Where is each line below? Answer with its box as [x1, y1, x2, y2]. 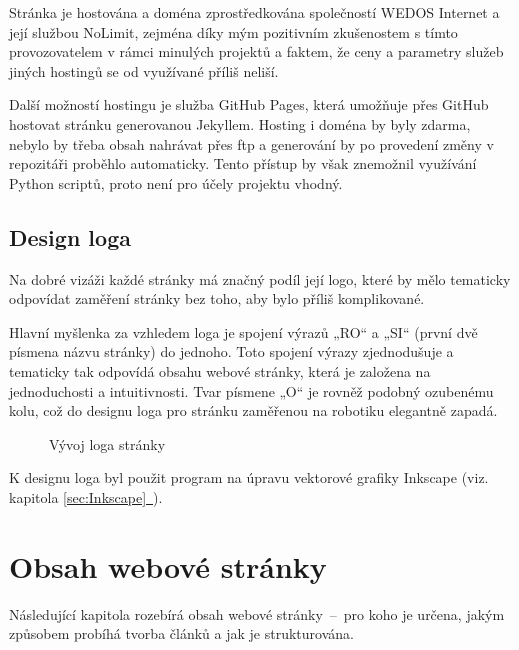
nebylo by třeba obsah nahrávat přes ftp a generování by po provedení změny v [9, 133, 494, 154]
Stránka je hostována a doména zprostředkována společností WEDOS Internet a [9, 2, 500, 22]
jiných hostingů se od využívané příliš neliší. [9, 60, 279, 81]
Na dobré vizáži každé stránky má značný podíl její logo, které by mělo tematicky [9, 268, 511, 289]
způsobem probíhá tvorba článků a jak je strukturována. [9, 623, 354, 644]
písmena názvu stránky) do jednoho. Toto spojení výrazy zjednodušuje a [9, 341, 454, 362]
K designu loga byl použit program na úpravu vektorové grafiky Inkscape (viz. [9, 467, 489, 488]
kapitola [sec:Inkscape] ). [9, 486, 163, 507]
